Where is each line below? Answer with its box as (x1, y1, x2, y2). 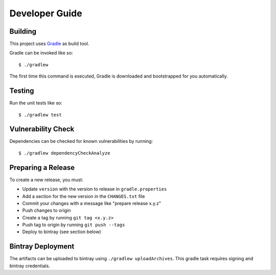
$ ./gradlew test (18, 112, 62, 117)
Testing (9, 87, 34, 95)
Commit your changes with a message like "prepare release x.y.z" (22, 200, 161, 206)
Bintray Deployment (9, 242, 75, 251)
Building (9, 27, 37, 36)
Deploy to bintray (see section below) (22, 229, 102, 235)
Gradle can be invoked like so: (9, 50, 74, 56)
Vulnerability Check (9, 125, 75, 134)
